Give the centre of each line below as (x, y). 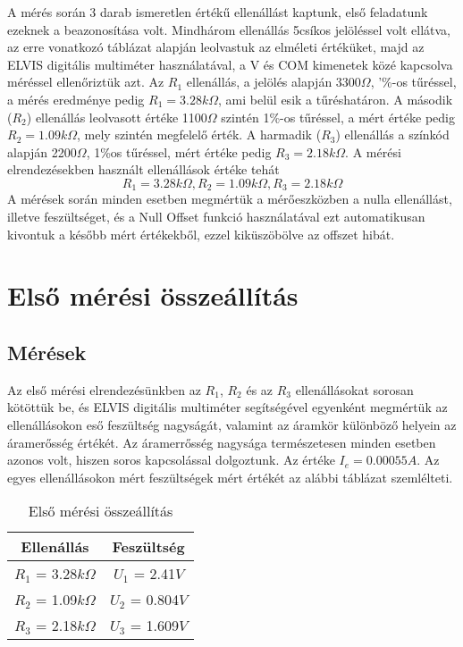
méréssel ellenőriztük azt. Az (86, 82)
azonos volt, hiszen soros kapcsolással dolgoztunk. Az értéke (171, 460)
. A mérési (373, 151)
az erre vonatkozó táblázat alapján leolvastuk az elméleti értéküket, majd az (216, 47)
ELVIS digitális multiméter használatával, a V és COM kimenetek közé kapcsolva (230, 64)
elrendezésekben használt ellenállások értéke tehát (143, 169)
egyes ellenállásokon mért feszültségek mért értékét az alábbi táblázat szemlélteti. (230, 477)
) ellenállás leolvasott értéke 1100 (117, 117)
